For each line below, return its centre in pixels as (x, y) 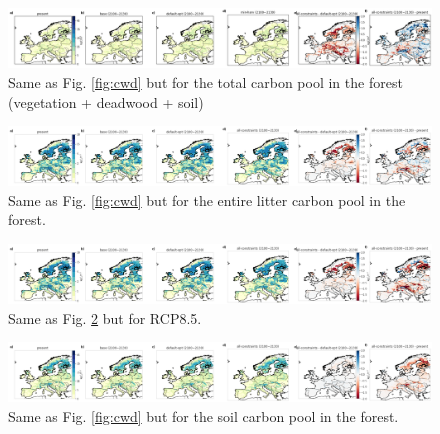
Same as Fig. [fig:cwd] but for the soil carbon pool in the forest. (203, 415)
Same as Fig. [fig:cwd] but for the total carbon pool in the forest (205, 82)
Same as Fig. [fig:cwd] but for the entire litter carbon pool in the (207, 199)
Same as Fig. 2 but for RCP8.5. (105, 317)
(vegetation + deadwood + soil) (106, 101)
